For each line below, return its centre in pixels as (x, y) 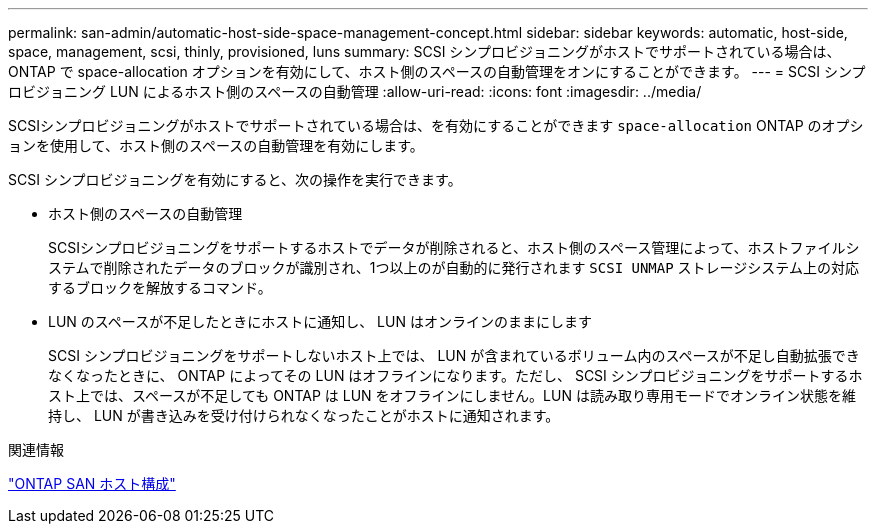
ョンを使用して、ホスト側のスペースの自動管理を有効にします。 (216, 145)
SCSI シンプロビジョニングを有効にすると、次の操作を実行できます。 (235, 179)
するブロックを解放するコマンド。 (160, 287)
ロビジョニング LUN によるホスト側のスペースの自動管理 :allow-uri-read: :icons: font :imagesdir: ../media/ (355, 91)
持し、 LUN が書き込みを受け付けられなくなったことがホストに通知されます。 (304, 415)
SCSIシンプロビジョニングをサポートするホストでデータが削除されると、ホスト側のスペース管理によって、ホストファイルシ (454, 247)
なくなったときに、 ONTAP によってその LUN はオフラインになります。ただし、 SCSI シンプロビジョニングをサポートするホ (455, 375)
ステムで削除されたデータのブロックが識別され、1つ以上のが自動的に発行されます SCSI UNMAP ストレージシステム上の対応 (453, 267)
